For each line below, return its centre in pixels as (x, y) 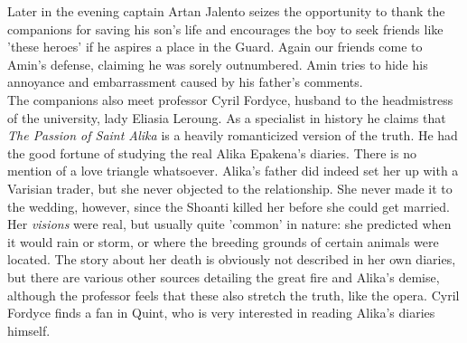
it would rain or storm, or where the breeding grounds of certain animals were (223, 241)
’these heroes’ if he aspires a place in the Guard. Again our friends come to (215, 47)
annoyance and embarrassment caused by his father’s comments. (185, 82)
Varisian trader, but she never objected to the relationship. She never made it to (230, 188)
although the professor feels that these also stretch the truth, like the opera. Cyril (233, 295)
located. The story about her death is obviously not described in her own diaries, (232, 259)
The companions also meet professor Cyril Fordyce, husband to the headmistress (230, 99)
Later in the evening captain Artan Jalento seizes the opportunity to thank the (226, 11)
